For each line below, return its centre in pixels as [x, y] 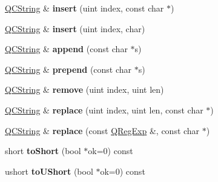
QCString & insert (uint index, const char [84, 8]
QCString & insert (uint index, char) [75, 28]
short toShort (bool [43, 151]
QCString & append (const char [66, 49]
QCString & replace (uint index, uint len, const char [104, 110]
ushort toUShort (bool [49, 171]
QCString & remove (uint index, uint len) [84, 89]
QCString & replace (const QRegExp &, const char [102, 130]
